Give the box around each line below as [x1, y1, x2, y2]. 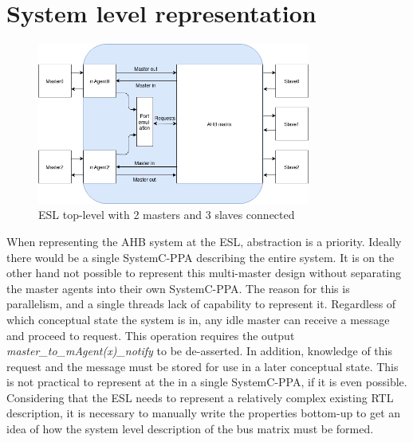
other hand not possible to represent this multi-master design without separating [6, 264, 402, 281]
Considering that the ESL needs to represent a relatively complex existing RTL [6, 389, 394, 405]
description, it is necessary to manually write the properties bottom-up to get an [6, 405, 401, 421]
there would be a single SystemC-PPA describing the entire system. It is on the [6, 248, 395, 265]
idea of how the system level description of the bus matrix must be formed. [6, 420, 374, 437]
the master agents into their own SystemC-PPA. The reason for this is [6, 280, 350, 296]
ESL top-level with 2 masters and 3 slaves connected [38, 206, 295, 223]
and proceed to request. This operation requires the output [6, 327, 295, 343]
